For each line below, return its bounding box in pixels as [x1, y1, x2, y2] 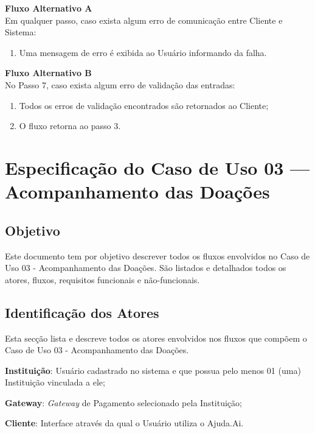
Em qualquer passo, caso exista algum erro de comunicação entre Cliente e [5, 13, 283, 26]
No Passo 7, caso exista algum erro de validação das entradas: [5, 78, 235, 91]
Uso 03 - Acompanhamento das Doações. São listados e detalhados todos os [5, 261, 286, 274]
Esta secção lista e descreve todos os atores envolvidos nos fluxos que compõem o [5, 331, 307, 344]
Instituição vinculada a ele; [5, 376, 105, 389]
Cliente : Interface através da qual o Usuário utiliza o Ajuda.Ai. [5, 417, 244, 429]
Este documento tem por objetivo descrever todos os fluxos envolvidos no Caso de [5, 249, 310, 262]
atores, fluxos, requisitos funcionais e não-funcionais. [5, 273, 200, 286]
